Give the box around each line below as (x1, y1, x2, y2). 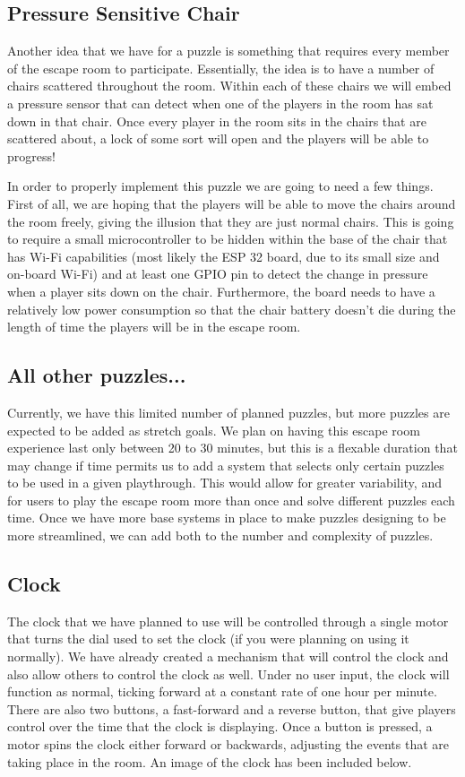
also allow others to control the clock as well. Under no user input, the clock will (7, 664, 450, 683)
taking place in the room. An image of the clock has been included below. (7, 752, 412, 771)
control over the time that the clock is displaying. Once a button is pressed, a (7, 717, 433, 736)
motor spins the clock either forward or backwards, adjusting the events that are (7, 735, 449, 754)
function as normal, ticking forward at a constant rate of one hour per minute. (7, 682, 437, 701)
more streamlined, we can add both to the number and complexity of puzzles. (7, 526, 434, 545)
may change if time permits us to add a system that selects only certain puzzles (7, 455, 444, 474)
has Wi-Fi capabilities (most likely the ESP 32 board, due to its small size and (7, 246, 440, 265)
